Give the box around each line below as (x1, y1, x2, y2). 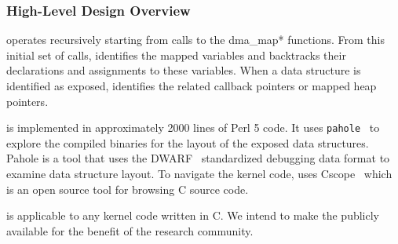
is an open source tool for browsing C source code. (6, 180, 249, 197)
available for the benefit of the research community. (6, 222, 254, 239)
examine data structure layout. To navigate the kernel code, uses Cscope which (6, 166, 393, 182)
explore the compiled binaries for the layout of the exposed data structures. (6, 134, 369, 151)
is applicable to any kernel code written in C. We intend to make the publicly (6, 207, 379, 224)
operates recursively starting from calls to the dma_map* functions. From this (6, 31, 385, 48)
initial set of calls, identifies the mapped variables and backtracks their (6, 46, 346, 63)
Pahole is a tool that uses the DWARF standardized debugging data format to (6, 150, 390, 166)
